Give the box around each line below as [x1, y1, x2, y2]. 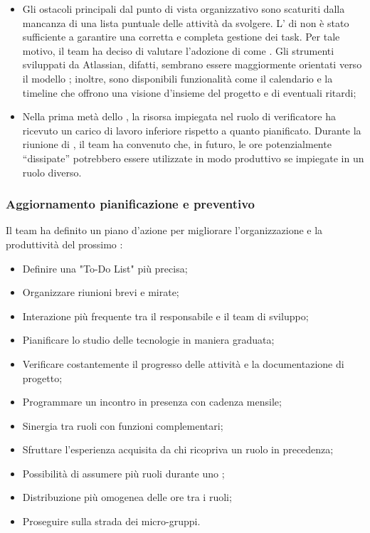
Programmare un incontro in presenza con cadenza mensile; [22, 394, 282, 409]
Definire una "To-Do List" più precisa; [22, 260, 188, 275]
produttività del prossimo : [6, 236, 123, 251]
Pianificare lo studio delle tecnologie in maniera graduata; [22, 332, 275, 347]
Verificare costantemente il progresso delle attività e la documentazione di [22, 356, 344, 371]
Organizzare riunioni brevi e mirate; [22, 285, 179, 300]
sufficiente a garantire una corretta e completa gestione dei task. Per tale [22, 29, 340, 44]
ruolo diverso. [22, 164, 82, 179]
